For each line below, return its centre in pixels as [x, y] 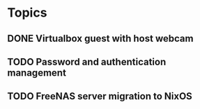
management [37, 73]
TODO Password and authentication [87, 61]
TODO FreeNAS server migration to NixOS [100, 96]
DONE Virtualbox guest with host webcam [100, 39]
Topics [27, 13]
